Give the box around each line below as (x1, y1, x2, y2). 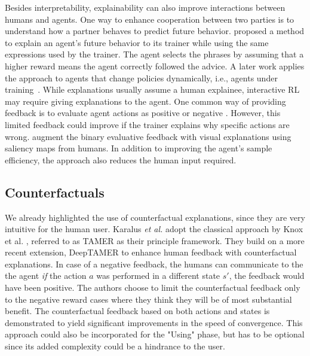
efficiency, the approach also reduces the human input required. (5, 153, 237, 166)
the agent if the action (5, 269, 87, 282)
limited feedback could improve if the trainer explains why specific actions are (5, 118, 290, 130)
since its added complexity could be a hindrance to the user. (5, 340, 225, 352)
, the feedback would (229, 269, 305, 282)
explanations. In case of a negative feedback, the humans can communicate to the (5, 257, 303, 270)
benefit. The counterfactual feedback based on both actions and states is (5, 305, 270, 317)
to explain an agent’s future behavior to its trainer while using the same (5, 36, 269, 48)
